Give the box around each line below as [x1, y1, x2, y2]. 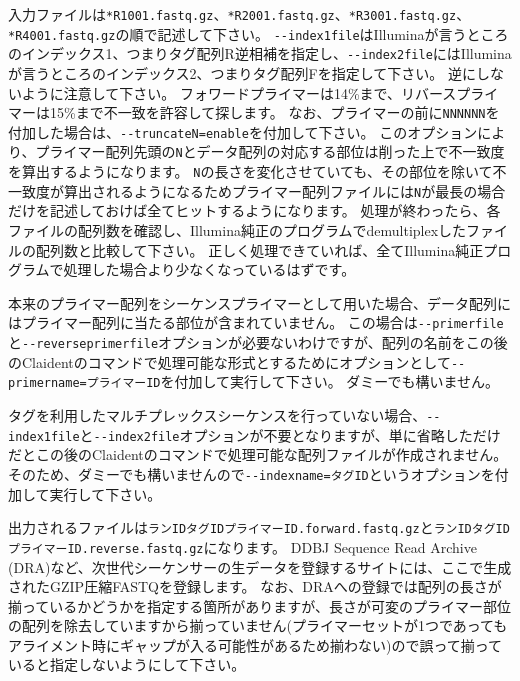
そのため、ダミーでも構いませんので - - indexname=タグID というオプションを [8, 463, 495, 484]
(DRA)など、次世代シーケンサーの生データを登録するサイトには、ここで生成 [8, 556, 512, 577]
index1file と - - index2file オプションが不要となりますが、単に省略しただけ [8, 424, 501, 445]
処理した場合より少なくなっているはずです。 [63, 259, 356, 280]
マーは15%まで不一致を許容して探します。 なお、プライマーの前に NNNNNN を [8, 102, 500, 123]
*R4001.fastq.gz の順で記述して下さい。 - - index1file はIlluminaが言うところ [8, 23, 509, 44]
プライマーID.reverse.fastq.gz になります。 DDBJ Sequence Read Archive [8, 536, 477, 557]
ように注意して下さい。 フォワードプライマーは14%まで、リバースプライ [21, 82, 499, 103]
